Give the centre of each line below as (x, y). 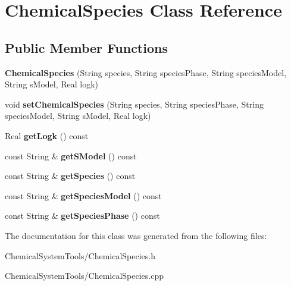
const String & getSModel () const (71, 155)
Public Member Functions (86, 47)
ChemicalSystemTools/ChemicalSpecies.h (80, 255)
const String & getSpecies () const (70, 176)
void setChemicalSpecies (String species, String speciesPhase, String (134, 104)
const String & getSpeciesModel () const (83, 195)
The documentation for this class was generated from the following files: (136, 235)
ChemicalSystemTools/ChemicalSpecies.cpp (84, 276)
